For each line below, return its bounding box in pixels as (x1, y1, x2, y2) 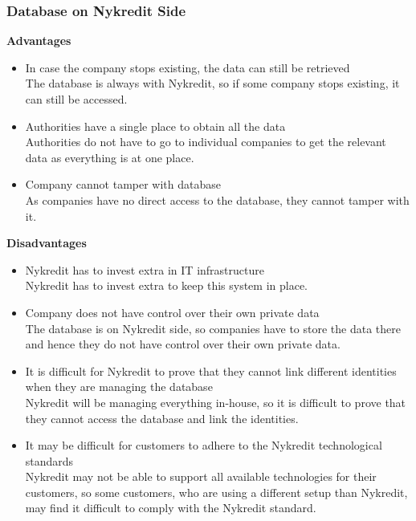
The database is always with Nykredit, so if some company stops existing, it (25, 75, 400, 92)
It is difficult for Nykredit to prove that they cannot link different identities (25, 362, 397, 379)
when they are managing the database (25, 378, 213, 395)
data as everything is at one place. (25, 149, 194, 165)
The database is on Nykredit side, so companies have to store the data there (25, 320, 401, 336)
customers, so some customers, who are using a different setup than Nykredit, (25, 483, 408, 500)
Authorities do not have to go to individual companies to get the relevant (25, 133, 386, 150)
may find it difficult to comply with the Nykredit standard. (25, 499, 316, 516)
